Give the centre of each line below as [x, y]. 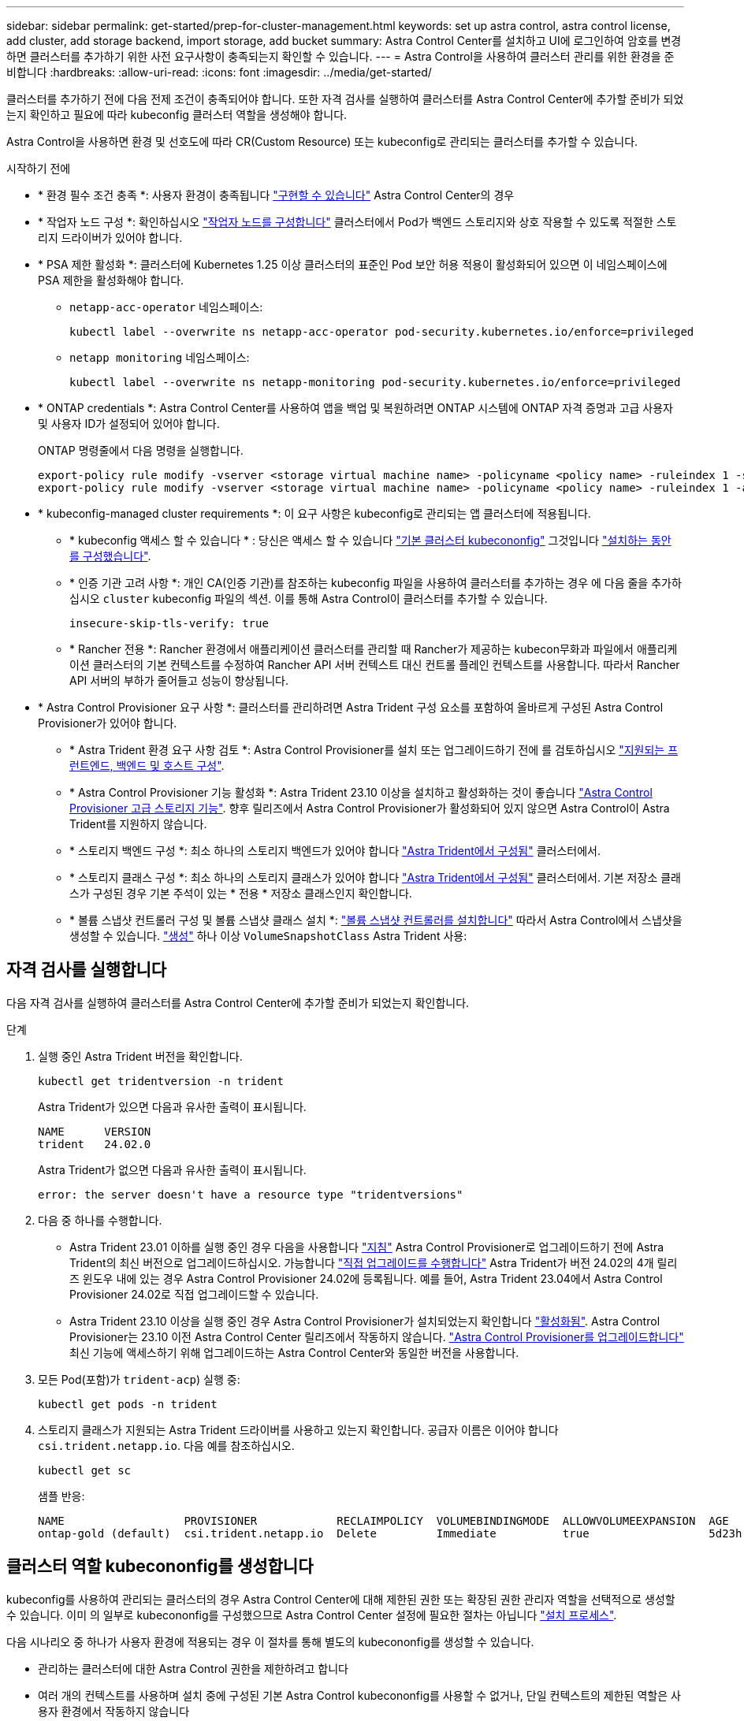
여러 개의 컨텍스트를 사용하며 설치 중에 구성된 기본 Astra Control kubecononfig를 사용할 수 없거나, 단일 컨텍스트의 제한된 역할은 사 [359, 1695]
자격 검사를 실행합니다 [87, 970]
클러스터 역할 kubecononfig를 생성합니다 [160, 1567]
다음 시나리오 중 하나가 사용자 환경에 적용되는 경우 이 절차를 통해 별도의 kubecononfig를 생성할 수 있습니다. [270, 1641]
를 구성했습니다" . [110, 556]
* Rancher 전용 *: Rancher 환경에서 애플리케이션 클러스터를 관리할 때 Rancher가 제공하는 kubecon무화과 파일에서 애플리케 [374, 649]
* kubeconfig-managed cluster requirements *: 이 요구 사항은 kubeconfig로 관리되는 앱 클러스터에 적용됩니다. [314, 513]
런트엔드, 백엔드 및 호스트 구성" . [147, 766]
